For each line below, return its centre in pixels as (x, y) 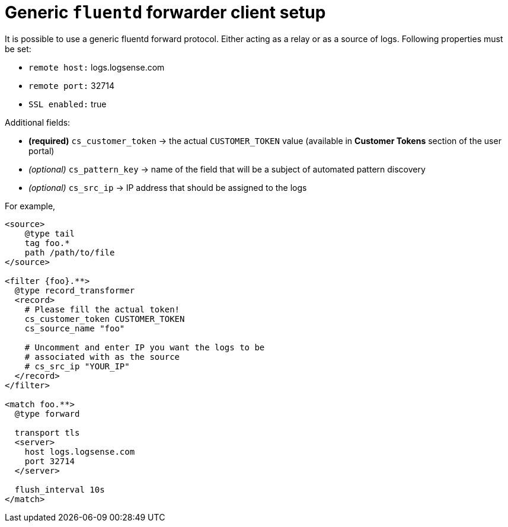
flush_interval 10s (60, 489)
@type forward (47, 413)
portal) (41, 151)
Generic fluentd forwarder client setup (165, 12)
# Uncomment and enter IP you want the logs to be (145, 347)
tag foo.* (47, 243)
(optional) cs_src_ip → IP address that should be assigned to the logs (168, 187)
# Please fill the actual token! (102, 309)
